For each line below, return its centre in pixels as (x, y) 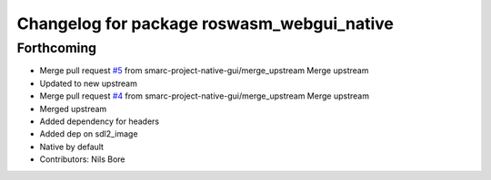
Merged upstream (73, 109)
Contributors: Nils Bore (83, 159)
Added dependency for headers (99, 121)
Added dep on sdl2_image (89, 134)
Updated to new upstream (89, 83)
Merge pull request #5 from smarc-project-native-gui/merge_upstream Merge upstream (204, 71)
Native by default (72, 147)
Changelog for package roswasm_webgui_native (205, 24)
